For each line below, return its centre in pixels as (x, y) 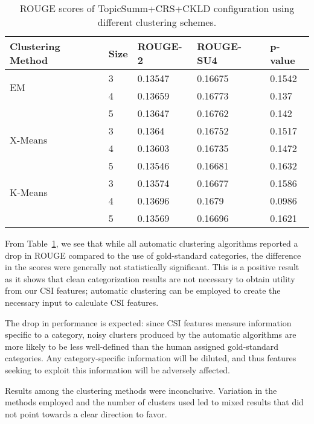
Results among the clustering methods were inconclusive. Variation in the (141, 390)
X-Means (29, 139)
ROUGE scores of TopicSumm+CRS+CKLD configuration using (157, 8)
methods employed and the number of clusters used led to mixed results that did (154, 402)
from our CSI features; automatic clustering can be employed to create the (143, 290)
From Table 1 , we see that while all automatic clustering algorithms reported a (152, 243)
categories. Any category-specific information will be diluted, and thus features (151, 358)
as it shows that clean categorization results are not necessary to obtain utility (150, 278)
